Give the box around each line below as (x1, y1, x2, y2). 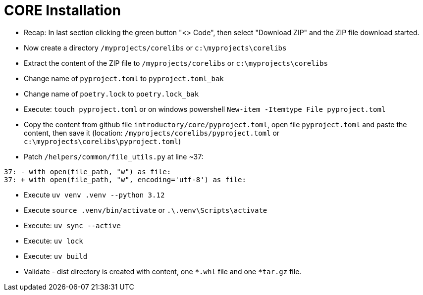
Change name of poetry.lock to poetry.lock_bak (24, 89, 199, 98)
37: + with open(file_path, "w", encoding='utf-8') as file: (4, 175, 246, 184)
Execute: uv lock (24, 236, 83, 245)
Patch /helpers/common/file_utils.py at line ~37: (24, 152, 204, 161)
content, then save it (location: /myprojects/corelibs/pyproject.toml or (24, 128, 280, 137)
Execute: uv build (24, 251, 88, 260)
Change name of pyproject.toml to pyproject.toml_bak (24, 74, 224, 83)
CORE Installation (4, 2, 121, 19)
